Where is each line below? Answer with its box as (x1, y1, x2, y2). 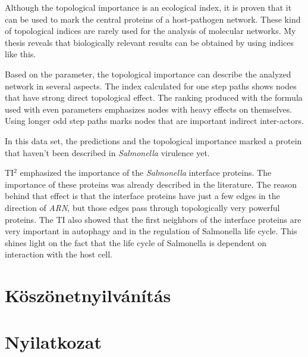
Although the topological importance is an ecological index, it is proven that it (5, 1, 292, 13)
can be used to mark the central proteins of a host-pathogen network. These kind (5, 13, 301, 25)
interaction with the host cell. (5, 248, 112, 260)
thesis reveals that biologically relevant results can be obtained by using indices (5, 36, 294, 48)
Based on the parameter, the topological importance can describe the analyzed (5, 67, 291, 80)
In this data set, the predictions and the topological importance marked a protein (5, 134, 302, 147)
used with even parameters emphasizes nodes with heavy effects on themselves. (5, 103, 293, 115)
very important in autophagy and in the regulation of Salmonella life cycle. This (5, 225, 297, 237)
